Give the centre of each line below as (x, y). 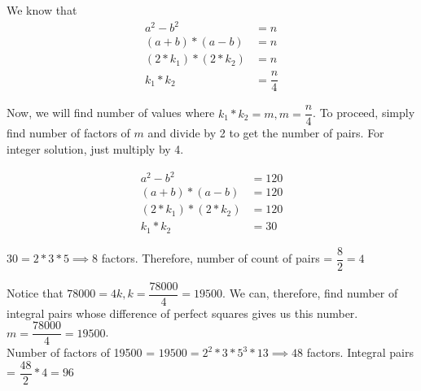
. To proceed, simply (364, 113)
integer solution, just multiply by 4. (95, 148)
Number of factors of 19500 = (81, 352)
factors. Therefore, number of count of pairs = (217, 258)
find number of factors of (68, 133)
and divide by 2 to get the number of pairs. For (266, 133)
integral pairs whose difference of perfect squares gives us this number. (182, 313)
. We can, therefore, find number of (310, 293)
